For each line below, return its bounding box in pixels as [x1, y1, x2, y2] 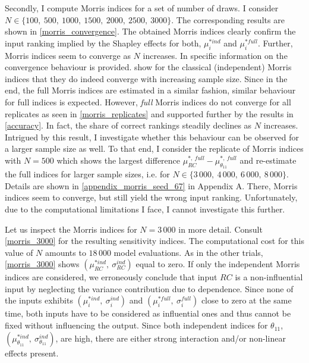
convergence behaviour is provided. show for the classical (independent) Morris [5, 61, 292, 73]
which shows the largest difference [56, 154, 181, 166]
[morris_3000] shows [5, 258, 80, 270]
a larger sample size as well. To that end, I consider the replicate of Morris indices [5, 142, 304, 155]
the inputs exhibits [5, 294, 73, 306]
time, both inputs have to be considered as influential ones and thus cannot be [5, 307, 291, 320]
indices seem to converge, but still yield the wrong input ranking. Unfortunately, [5, 191, 298, 204]
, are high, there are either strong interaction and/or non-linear [55, 331, 286, 344]
